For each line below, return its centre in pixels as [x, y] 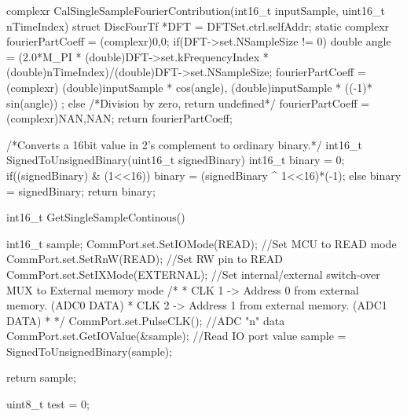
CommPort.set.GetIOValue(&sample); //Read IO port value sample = [176, 336]
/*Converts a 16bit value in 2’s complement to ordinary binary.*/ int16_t [184, 144]
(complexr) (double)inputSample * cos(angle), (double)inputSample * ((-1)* [189, 87]
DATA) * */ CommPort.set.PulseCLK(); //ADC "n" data [146, 320]
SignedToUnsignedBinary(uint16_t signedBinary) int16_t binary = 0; [176, 160]
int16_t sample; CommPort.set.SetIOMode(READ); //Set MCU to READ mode [202, 243]
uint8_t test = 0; [48, 404]
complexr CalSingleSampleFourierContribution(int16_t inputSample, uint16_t [196, 10]
